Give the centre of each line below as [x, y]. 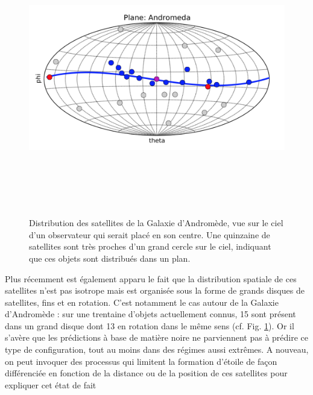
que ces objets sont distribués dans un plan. [110, 258]
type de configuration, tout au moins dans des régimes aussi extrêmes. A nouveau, [157, 349]
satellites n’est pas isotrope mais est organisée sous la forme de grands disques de [155, 290]
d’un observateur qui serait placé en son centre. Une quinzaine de [150, 234]
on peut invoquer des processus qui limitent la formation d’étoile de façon [141, 361]
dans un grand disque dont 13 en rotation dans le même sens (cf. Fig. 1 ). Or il [150, 325]
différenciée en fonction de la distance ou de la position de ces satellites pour [146, 373]
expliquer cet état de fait [51, 384]
